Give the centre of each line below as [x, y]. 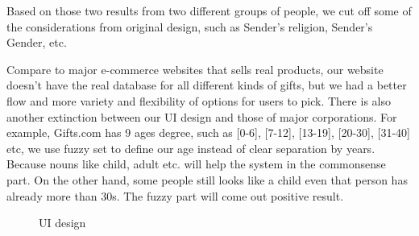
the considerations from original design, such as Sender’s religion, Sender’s [190, 26]
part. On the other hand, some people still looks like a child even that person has [207, 179]
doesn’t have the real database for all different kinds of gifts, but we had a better [207, 85]
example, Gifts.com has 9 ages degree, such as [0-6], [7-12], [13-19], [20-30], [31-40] [208, 132]
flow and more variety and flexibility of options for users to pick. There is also [199, 100]
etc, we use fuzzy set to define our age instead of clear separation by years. [191, 148]
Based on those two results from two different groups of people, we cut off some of [209, 10]
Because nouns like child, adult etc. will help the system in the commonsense [196, 164]
